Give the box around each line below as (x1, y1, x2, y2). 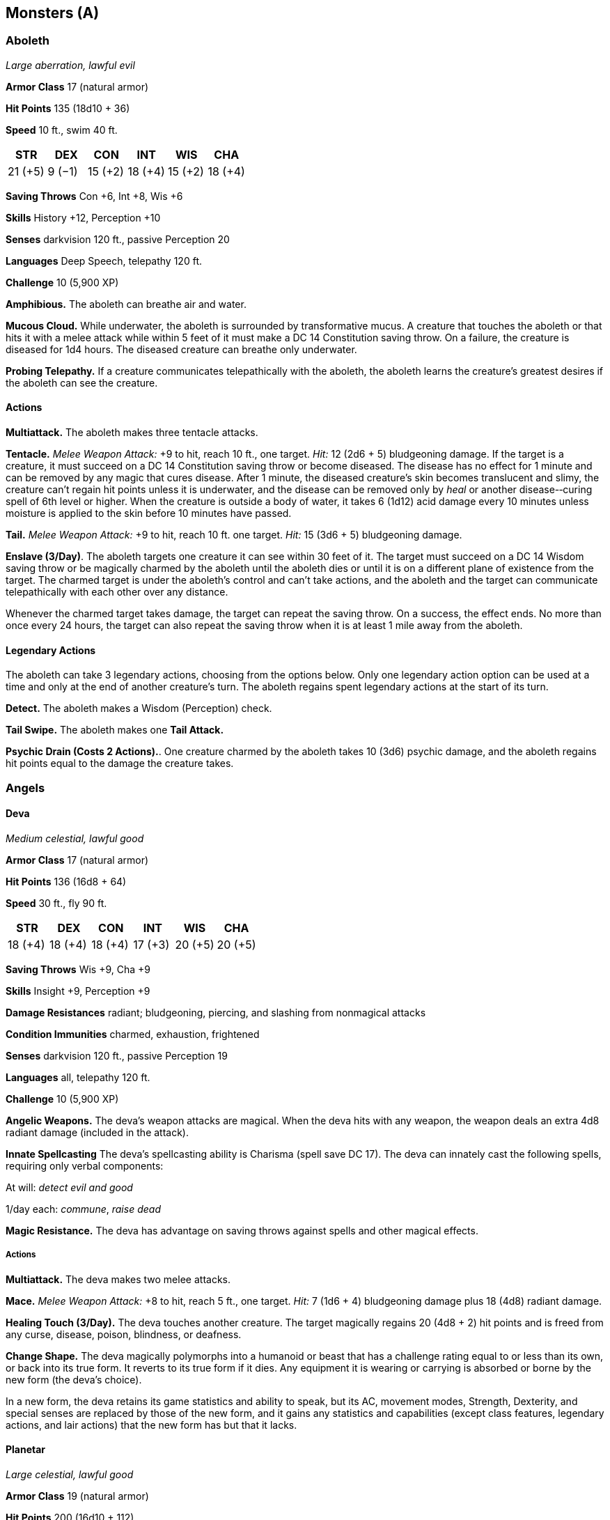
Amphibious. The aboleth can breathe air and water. (6, 297, 247, 310)
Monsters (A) (6, 4, 100, 22)
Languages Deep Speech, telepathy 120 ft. (6, 254, 202, 267)
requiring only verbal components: (6, 1159, 164, 1172)
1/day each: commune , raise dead (6, 1202, 161, 1215)
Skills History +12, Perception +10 (6, 211, 161, 224)
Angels (6, 780, 45, 795)
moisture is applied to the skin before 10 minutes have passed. (6, 507, 292, 520)
